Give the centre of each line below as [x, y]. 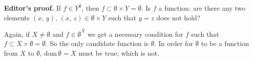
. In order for [174, 43]
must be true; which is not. [119, 53]
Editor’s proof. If [32, 8]
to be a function [225, 43]
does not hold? [178, 17]
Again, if [17, 34]
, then [90, 8]
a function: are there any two [202, 8]
